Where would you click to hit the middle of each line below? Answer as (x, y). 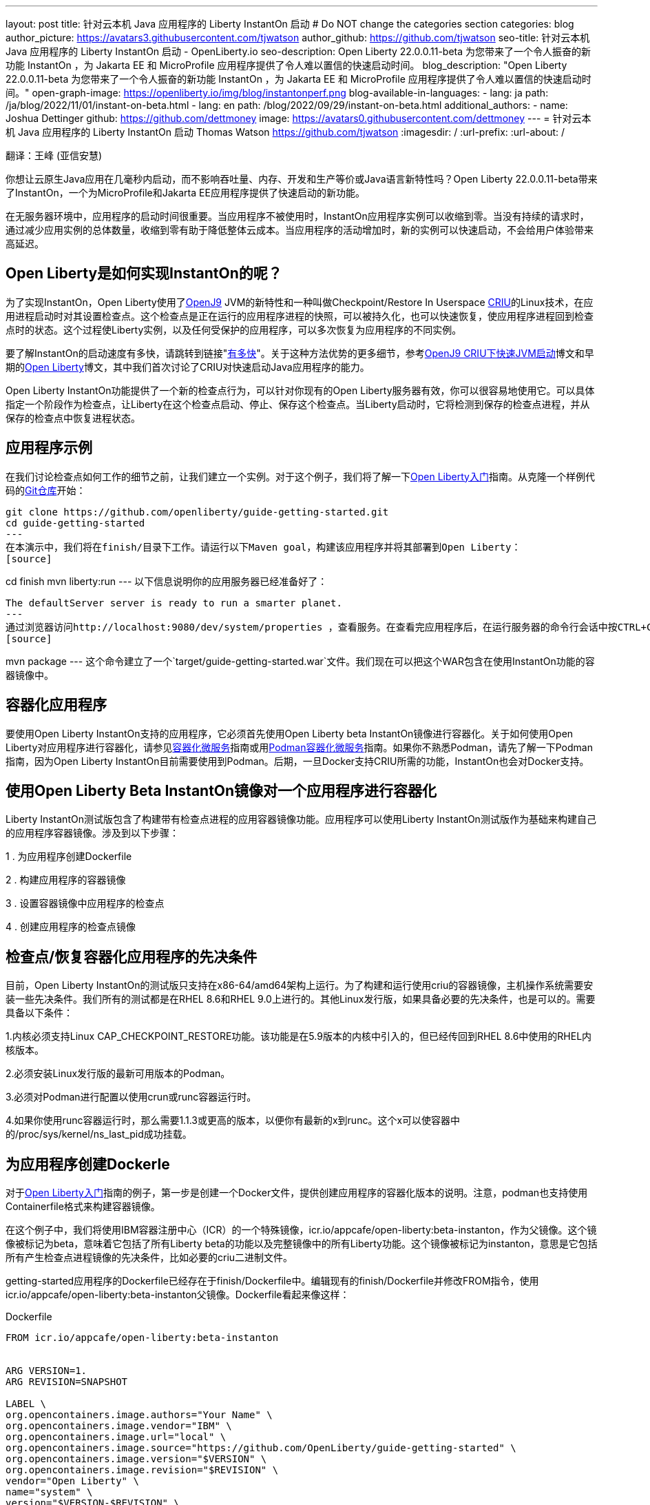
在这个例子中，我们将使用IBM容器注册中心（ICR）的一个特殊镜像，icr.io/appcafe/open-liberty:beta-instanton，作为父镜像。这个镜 (301, 1230)
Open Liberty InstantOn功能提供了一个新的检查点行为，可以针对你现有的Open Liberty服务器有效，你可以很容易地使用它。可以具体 (300, 390)
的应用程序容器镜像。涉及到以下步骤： (92, 833)
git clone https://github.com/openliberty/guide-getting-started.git (197, 512)
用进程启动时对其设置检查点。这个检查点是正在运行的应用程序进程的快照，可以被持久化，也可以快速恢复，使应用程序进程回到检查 (300, 316)
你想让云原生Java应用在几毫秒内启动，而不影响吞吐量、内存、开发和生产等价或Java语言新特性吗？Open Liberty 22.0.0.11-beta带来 (302, 179)
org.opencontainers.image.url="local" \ (116, 1437)
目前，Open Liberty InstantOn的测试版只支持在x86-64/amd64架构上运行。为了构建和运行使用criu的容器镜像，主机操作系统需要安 (300, 985)
